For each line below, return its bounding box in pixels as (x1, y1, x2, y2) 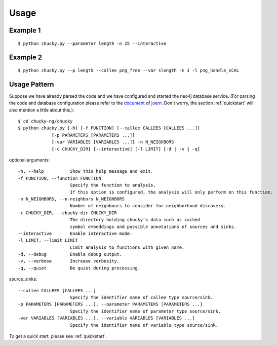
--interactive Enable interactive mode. (18, 230, 133, 236)
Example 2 (9, 53, 42, 62)
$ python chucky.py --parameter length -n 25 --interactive (18, 40, 166, 46)
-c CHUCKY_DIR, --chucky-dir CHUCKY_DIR (18, 210, 117, 216)
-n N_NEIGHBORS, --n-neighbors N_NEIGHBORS (18, 196, 125, 202)
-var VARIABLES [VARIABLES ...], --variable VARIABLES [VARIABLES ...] (18, 315, 195, 321)
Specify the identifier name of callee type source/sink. (70, 295, 213, 301)
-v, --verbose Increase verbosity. (18, 258, 119, 264)
